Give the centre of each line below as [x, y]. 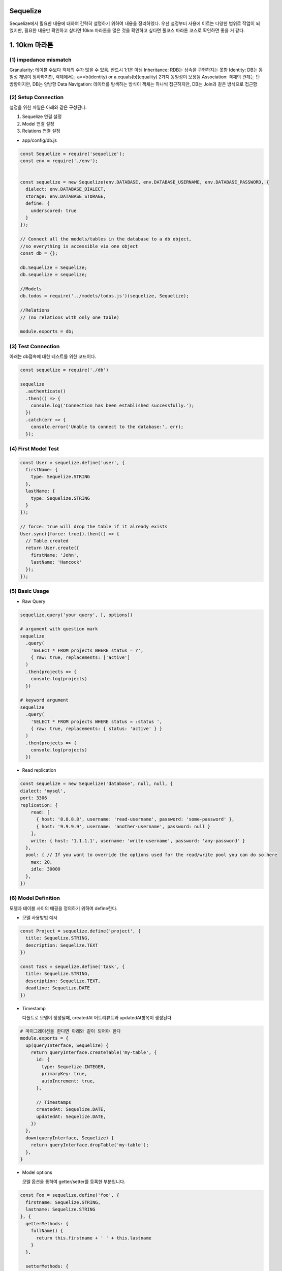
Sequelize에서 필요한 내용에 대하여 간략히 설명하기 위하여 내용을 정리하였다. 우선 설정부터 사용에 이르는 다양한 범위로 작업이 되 [135, 23]
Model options [37, 1172]
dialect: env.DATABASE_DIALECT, [66, 189]
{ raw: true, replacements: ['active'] [81, 657]
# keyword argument [44, 700]
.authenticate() [46, 391]
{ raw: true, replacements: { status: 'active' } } [97, 729]
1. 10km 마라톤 [31, 45]
